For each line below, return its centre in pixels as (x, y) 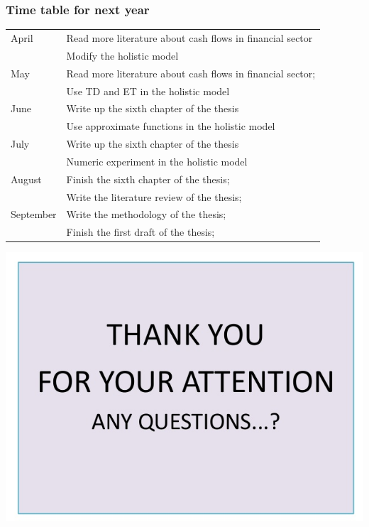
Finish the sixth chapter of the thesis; (148, 179)
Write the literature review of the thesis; (154, 196)
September (34, 214)
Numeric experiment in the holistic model (157, 161)
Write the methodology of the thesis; (146, 214)
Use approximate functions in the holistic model (171, 126)
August (26, 179)
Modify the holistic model (122, 55)
